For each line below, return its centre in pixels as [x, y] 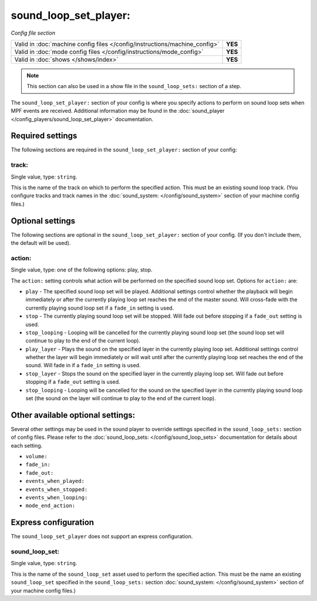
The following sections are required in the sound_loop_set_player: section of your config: [124, 150]
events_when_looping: [57, 498]
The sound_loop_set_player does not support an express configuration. [102, 536]
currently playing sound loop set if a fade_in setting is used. [100, 308]
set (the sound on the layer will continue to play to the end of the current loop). [121, 398]
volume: [37, 456]
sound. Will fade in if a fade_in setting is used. [83, 365]
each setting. [27, 445]
